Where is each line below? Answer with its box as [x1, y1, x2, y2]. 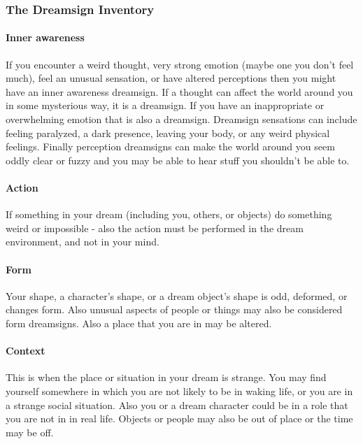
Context [6, 343, 45, 358]
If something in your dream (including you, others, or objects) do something [6, 207, 332, 222]
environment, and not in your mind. [6, 234, 159, 249]
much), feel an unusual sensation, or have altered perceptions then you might [6, 71, 336, 85]
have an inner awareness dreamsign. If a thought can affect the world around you [6, 84, 353, 99]
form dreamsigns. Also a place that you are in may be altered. [6, 315, 272, 330]
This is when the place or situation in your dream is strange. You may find [6, 370, 327, 385]
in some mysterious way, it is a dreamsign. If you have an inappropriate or [6, 98, 325, 113]
